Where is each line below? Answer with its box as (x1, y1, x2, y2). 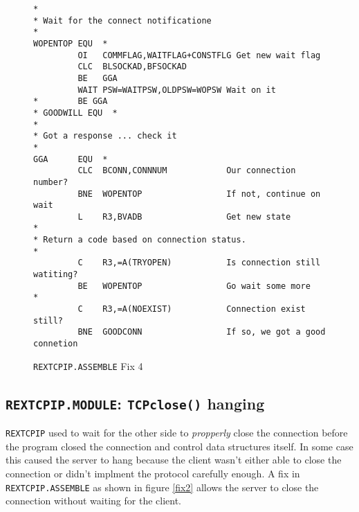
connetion (33, 339, 78, 349)
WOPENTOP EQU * (33, 38, 108, 48)
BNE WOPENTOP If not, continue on (77, 188, 321, 199)
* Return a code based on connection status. (33, 235, 246, 245)
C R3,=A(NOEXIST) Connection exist (77, 304, 306, 315)
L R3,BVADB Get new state (77, 211, 291, 222)
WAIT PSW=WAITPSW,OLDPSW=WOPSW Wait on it (77, 85, 276, 95)
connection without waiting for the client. (6, 493, 182, 508)
